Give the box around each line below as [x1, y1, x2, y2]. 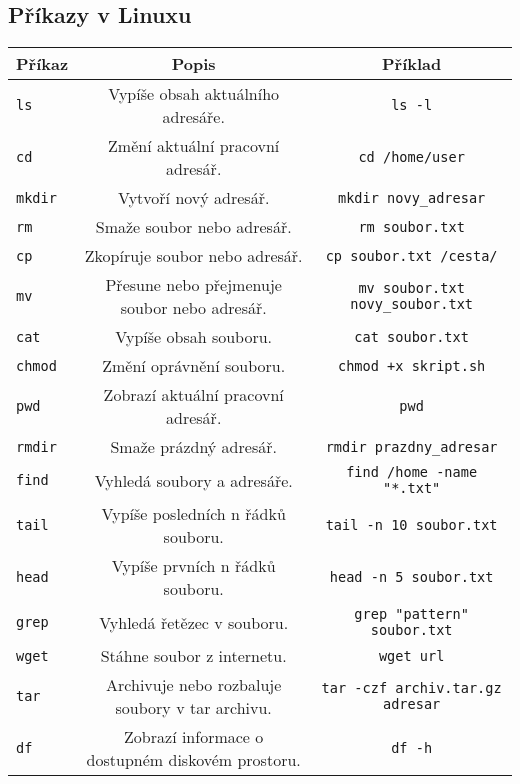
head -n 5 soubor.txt [329, 569, 494, 586]
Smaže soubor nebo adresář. [95, 215, 292, 239]
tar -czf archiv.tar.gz [321, 680, 502, 697]
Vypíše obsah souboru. [115, 325, 273, 349]
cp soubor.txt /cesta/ [325, 247, 498, 264]
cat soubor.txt [354, 328, 469, 345]
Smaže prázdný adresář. [110, 435, 277, 459]
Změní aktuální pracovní [108, 134, 280, 158]
